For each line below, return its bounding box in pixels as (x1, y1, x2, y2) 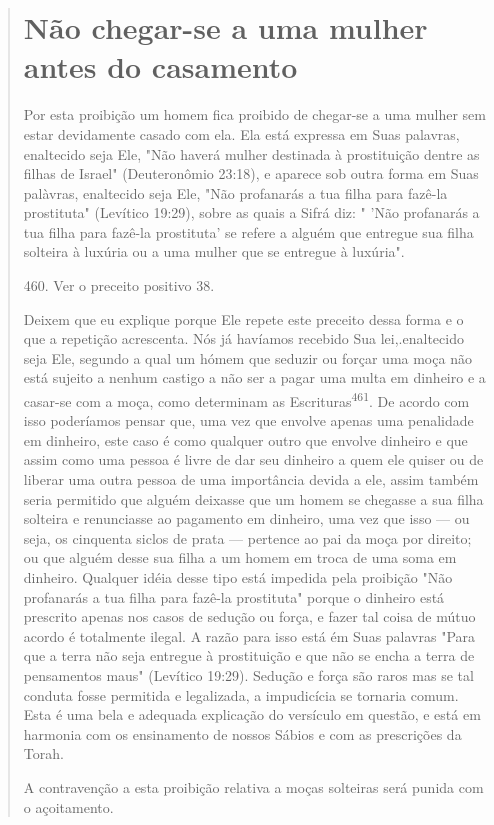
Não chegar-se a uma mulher (23, 7, 428, 48)
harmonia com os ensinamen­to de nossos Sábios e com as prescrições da (23, 723, 462, 744)
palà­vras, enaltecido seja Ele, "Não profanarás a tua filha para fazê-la (23, 182, 448, 203)
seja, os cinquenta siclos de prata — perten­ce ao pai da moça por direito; (23, 527, 472, 548)
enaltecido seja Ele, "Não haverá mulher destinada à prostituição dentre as (23, 143, 480, 164)
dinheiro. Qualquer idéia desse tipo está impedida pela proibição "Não (23, 567, 453, 588)
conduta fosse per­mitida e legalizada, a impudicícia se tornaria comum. (23, 684, 459, 705)
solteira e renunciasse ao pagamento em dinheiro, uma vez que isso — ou (23, 508, 470, 529)
